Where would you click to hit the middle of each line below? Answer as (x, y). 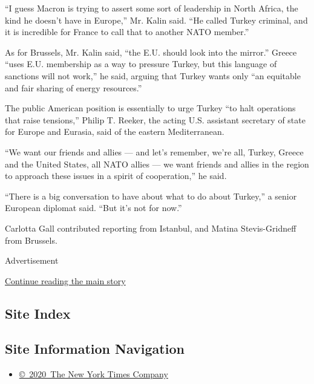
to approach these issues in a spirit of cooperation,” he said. (116, 176)
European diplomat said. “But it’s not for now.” (93, 208)
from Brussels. (31, 240)
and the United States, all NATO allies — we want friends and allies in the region (157, 164)
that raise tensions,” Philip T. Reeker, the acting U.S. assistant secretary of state (155, 119)
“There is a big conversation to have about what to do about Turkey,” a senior (151, 196)
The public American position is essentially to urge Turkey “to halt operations (150, 108)
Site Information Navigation (95, 349)
